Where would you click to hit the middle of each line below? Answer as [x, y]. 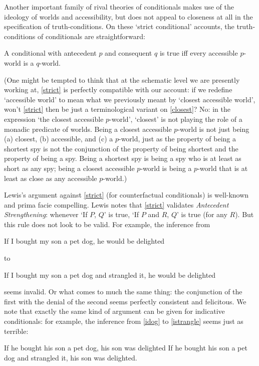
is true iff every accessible [199, 53]
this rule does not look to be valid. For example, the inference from [107, 224]
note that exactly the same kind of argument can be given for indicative [114, 311]
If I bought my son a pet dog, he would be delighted [84, 241]
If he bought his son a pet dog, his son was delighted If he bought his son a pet [126, 348]
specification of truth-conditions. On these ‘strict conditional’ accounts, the [119, 26]
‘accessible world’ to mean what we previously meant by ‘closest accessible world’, [130, 99]
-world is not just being [213, 129]
